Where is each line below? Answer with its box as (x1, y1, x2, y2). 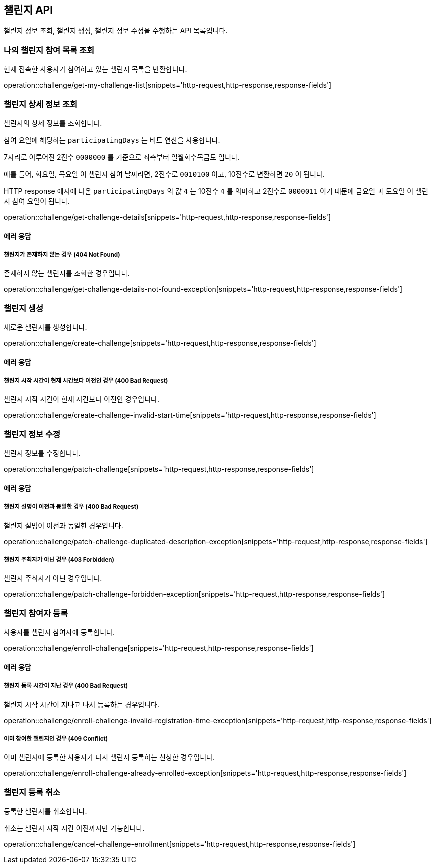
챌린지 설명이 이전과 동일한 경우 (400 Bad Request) (4, 503, 139, 511)
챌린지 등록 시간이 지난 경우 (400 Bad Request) (4, 682, 128, 690)
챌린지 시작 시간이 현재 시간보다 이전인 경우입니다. (4, 395, 160, 404)
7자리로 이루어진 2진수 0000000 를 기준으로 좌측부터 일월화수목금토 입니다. (4, 152, 240, 161)
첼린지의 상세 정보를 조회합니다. (4, 118, 102, 127)
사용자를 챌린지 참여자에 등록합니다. (4, 628, 115, 637)
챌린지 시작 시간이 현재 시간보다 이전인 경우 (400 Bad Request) (4, 377, 168, 385)
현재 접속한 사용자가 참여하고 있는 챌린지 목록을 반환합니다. (4, 65, 187, 74)
